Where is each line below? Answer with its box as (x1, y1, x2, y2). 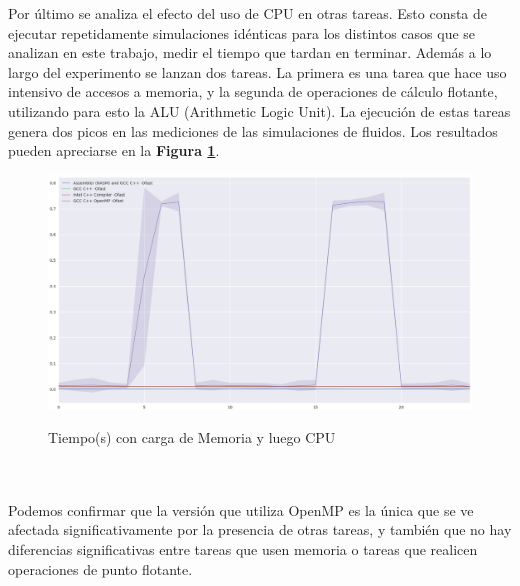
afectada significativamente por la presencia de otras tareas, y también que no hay (8, 519, 512, 540)
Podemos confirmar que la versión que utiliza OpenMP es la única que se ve (8, 499, 474, 520)
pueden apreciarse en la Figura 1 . (8, 140, 220, 161)
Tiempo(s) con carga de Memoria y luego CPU (48, 427, 336, 448)
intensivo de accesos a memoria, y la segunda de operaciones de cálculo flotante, (8, 81, 498, 102)
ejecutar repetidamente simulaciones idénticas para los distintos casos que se (8, 22, 476, 43)
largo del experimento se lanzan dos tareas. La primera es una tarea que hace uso (8, 61, 507, 82)
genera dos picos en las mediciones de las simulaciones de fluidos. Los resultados (8, 120, 498, 141)
